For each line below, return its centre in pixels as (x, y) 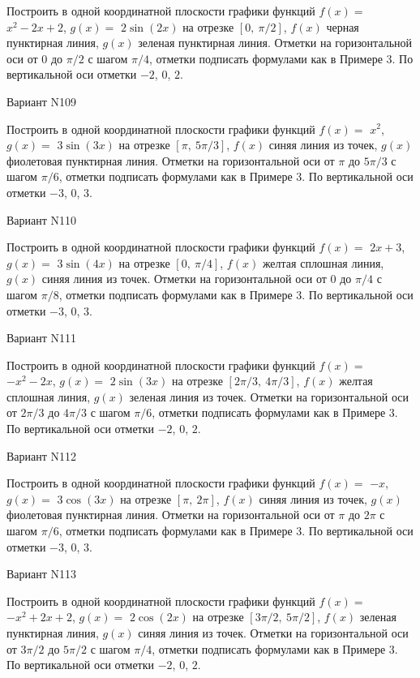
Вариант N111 (42, 338)
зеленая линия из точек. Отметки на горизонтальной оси (269, 396)
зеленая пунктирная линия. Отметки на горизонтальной (275, 43)
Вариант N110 (42, 219)
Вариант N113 (42, 574)
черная (343, 26)
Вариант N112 (42, 455)
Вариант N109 (42, 101)
